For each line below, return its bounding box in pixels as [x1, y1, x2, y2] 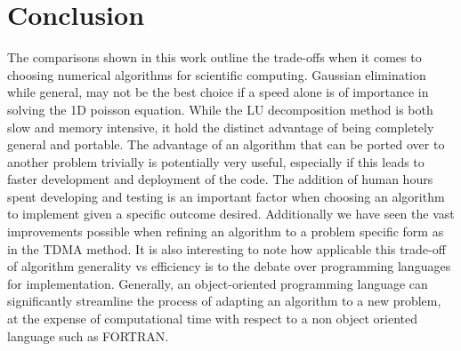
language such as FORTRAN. [7, 326, 169, 345]
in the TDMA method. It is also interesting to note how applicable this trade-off [7, 239, 446, 258]
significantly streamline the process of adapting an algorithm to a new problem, [7, 291, 441, 310]
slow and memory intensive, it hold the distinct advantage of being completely [7, 117, 434, 136]
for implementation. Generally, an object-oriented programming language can [7, 274, 428, 292]
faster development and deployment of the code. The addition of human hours [7, 170, 433, 188]
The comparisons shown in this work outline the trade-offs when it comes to [7, 48, 422, 67]
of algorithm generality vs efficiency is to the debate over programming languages [7, 257, 451, 275]
